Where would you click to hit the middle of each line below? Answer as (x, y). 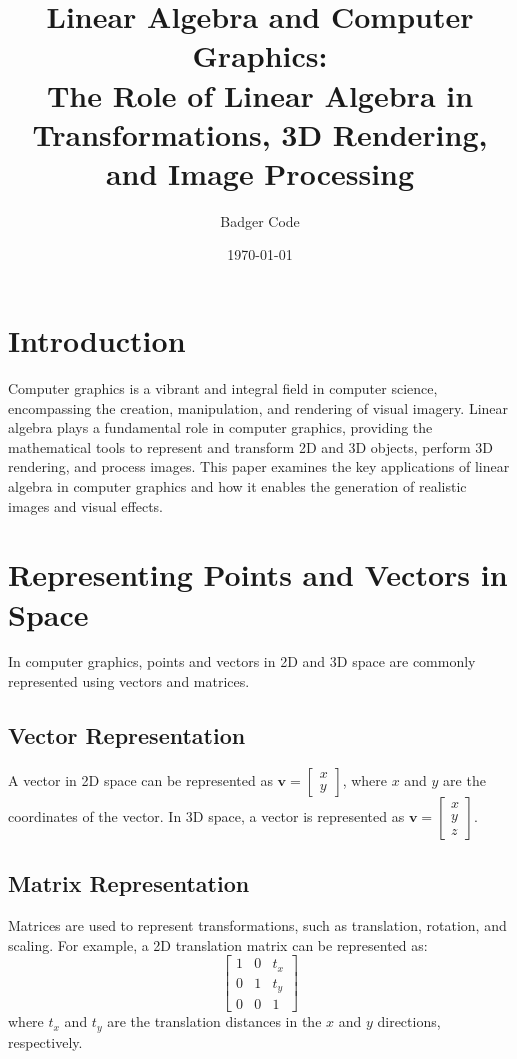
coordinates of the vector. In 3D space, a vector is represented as (206, 815)
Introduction (97, 340)
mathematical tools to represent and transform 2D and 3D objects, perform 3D (250, 446)
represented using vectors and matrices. (129, 681)
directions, (409, 1021)
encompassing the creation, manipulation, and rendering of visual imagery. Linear (258, 407)
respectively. (45, 1041)
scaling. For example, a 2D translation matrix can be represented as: (218, 944)
